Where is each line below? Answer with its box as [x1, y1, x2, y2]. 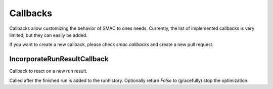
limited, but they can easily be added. [9, 32, 88, 38]
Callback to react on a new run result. [9, 68, 88, 74]
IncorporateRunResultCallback [9, 55, 109, 63]
